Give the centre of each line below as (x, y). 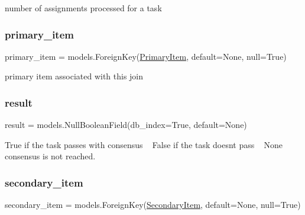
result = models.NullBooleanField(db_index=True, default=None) (126, 125)
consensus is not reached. (50, 156)
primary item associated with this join (74, 76)
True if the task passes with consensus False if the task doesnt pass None (144, 144)
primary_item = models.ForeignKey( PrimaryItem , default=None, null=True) (146, 56)
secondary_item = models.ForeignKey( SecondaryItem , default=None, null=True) (153, 205)
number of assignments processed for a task (83, 8)
